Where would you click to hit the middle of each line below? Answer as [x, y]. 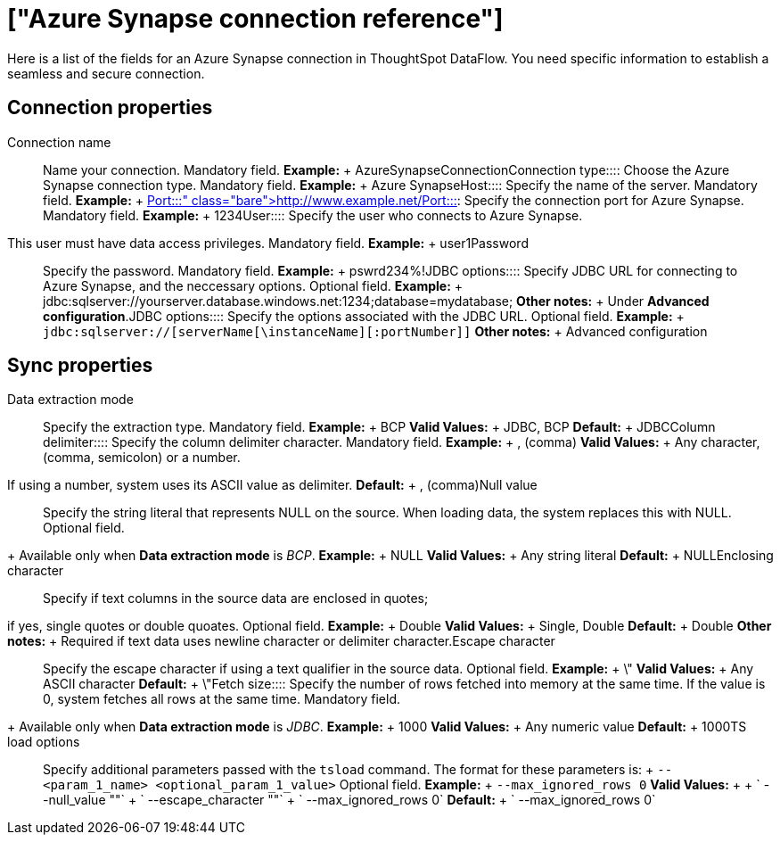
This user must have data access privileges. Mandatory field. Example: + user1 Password [268, 243]
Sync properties [80, 366]
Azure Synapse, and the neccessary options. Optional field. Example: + [253, 285]
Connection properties [110, 108]
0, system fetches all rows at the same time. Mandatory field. [222, 699]
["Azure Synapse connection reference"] [255, 19]
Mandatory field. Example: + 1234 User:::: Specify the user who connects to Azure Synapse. [313, 215]
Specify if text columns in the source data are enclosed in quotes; [236, 598]
